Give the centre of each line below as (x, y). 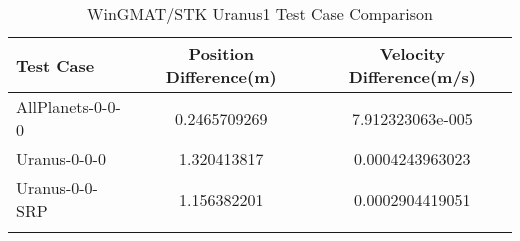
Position (221, 53)
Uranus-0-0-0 (61, 158)
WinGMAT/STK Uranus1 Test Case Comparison (260, 13)
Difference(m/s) (412, 76)
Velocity (412, 53)
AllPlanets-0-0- (68, 106)
